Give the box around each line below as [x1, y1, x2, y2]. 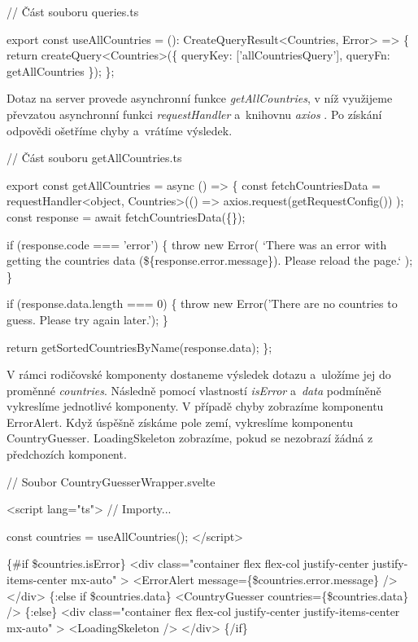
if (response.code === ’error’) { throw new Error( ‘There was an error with [7, 235, 387, 253]
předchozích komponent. [7, 446, 127, 463]
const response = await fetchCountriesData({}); [7, 208, 246, 225]
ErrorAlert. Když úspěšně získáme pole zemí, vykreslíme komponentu [7, 413, 354, 430]
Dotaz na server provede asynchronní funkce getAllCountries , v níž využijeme [7, 90, 393, 107]
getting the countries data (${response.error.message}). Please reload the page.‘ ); [7, 252, 413, 269]
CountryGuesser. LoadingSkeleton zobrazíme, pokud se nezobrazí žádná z [7, 429, 373, 446]
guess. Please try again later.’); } [7, 310, 168, 328]
